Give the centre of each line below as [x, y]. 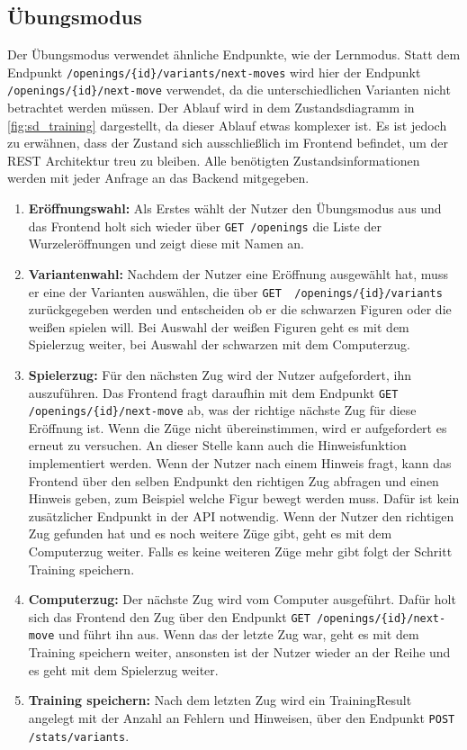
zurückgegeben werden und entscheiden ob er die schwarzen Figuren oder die [240, 309]
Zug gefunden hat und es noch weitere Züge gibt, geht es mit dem [210, 533]
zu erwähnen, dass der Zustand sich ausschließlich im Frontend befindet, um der [228, 143]
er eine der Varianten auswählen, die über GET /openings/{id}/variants [235, 291]
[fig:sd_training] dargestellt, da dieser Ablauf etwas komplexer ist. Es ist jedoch [227, 125]
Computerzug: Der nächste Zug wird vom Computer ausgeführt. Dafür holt [242, 599]
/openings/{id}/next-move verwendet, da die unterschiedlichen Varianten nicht [229, 90]
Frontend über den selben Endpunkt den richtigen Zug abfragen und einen [233, 480]
